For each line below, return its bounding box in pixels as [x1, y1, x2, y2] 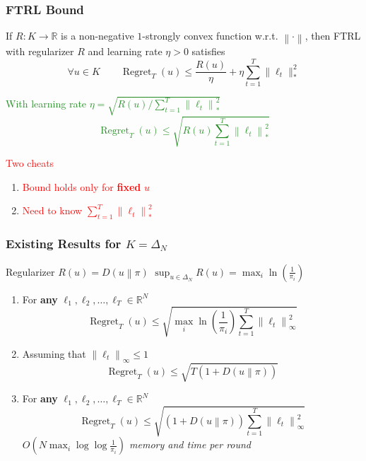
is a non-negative [61, 28, 134, 43]
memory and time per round [129, 437, 252, 452]
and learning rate [88, 44, 163, 59]
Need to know [22, 203, 83, 218]
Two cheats [6, 156, 54, 170]
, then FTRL [305, 28, 361, 43]
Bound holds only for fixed [22, 179, 141, 194]
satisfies [191, 44, 225, 59]
